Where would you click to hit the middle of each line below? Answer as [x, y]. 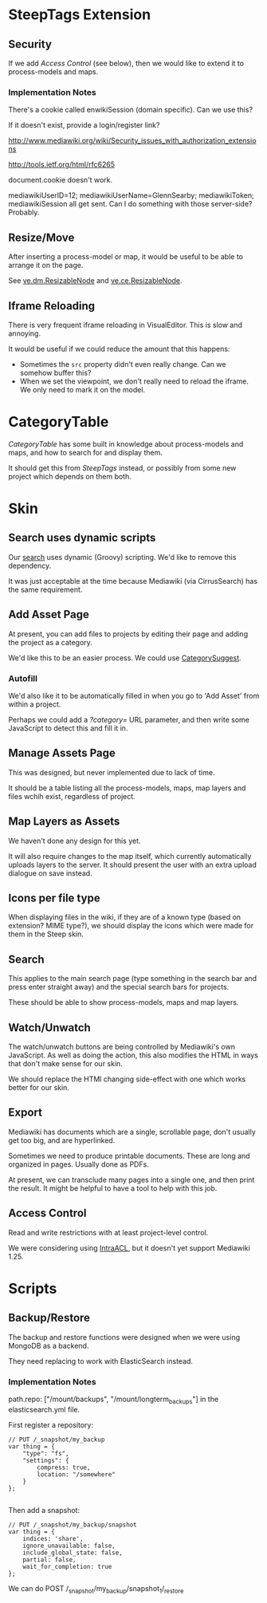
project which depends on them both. [70, 476]
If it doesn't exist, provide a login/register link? [84, 125]
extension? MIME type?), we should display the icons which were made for [131, 926]
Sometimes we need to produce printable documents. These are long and [129, 1156]
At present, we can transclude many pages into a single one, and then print [132, 1180]
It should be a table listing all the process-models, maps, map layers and [127, 788]
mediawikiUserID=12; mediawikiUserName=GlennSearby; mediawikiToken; [131, 195]
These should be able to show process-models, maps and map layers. [124, 1002]
